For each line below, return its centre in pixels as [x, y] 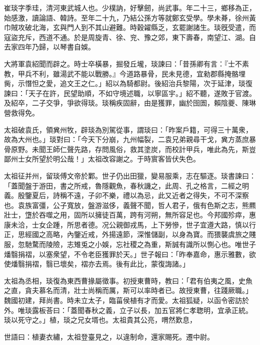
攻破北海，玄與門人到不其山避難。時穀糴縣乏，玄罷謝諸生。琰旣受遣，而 [137, 27]
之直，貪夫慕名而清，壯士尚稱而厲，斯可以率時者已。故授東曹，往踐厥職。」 [128, 290]
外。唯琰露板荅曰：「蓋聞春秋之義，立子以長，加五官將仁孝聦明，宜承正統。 [128, 310]
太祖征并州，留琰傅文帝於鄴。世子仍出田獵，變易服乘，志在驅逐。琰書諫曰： [130, 175]
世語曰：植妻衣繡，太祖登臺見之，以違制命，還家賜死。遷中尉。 [109, 336]
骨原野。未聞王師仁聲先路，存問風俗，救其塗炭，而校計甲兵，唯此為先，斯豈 [130, 149]
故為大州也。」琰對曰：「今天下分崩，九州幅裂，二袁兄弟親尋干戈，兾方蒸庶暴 [130, 139]
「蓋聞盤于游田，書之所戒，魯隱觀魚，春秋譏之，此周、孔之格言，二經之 [123, 185]
